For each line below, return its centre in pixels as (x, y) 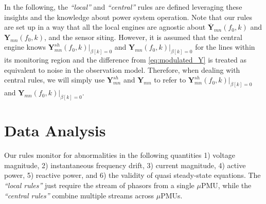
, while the (235, 185)
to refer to (170, 80)
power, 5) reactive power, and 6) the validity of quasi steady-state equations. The (132, 175)
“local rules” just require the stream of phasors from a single (99, 185)
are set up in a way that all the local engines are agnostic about (105, 27)
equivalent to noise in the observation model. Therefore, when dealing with (122, 69)
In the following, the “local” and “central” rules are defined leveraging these (123, 7)
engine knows (25, 47)
